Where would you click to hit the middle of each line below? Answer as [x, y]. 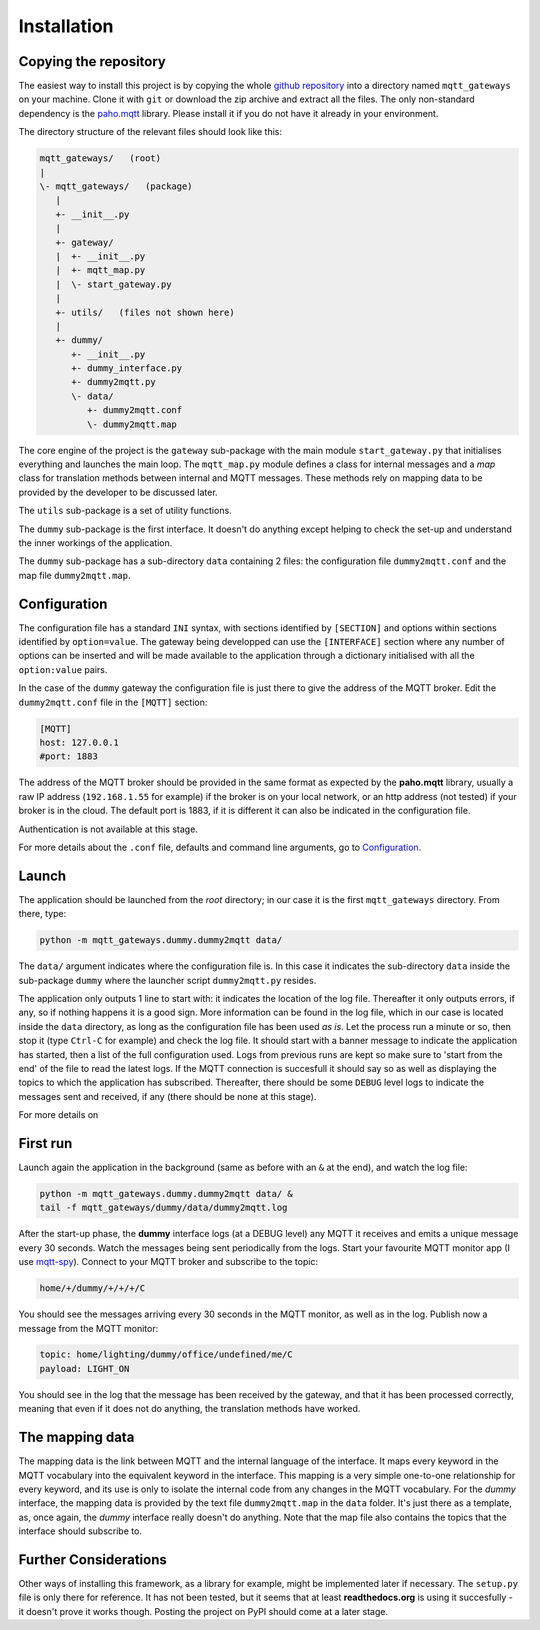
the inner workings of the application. [95, 542]
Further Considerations [92, 1559]
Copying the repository [92, 61]
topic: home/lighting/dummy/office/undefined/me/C [166, 1354]
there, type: [42, 914]
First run [45, 1143]
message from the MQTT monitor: [88, 1328]
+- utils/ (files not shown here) [145, 312]
